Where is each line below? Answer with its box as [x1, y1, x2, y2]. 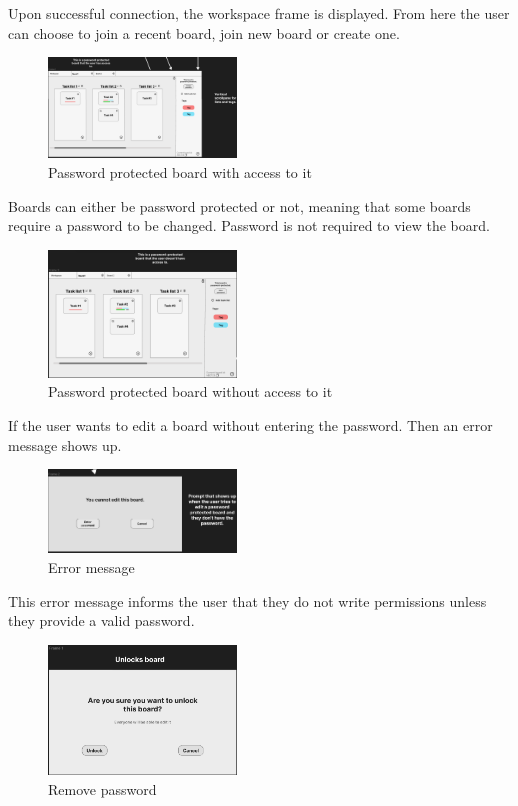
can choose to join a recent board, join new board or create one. [8, 22, 400, 43]
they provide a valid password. [8, 610, 195, 631]
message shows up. [8, 434, 122, 455]
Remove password [48, 778, 157, 799]
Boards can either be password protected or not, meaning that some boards [8, 195, 471, 216]
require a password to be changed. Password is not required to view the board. [8, 215, 490, 236]
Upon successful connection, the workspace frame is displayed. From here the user [8, 3, 510, 23]
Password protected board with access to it [48, 162, 312, 183]
